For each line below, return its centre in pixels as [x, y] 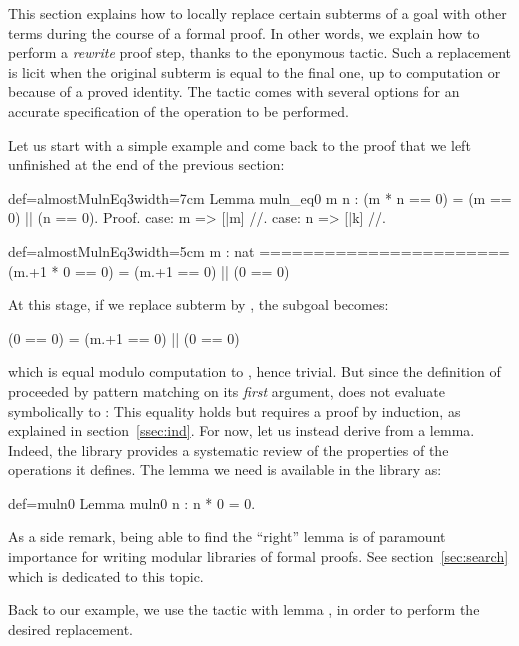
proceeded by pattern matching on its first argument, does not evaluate [227, 390]
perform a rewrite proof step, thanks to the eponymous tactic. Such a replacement [260, 52]
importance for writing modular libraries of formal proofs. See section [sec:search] [258, 556]
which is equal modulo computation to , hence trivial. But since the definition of [254, 371]
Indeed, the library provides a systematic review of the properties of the [228, 449]
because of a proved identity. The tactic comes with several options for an [234, 91]
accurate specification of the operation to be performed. [178, 110]
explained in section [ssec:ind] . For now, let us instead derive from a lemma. [241, 430]
